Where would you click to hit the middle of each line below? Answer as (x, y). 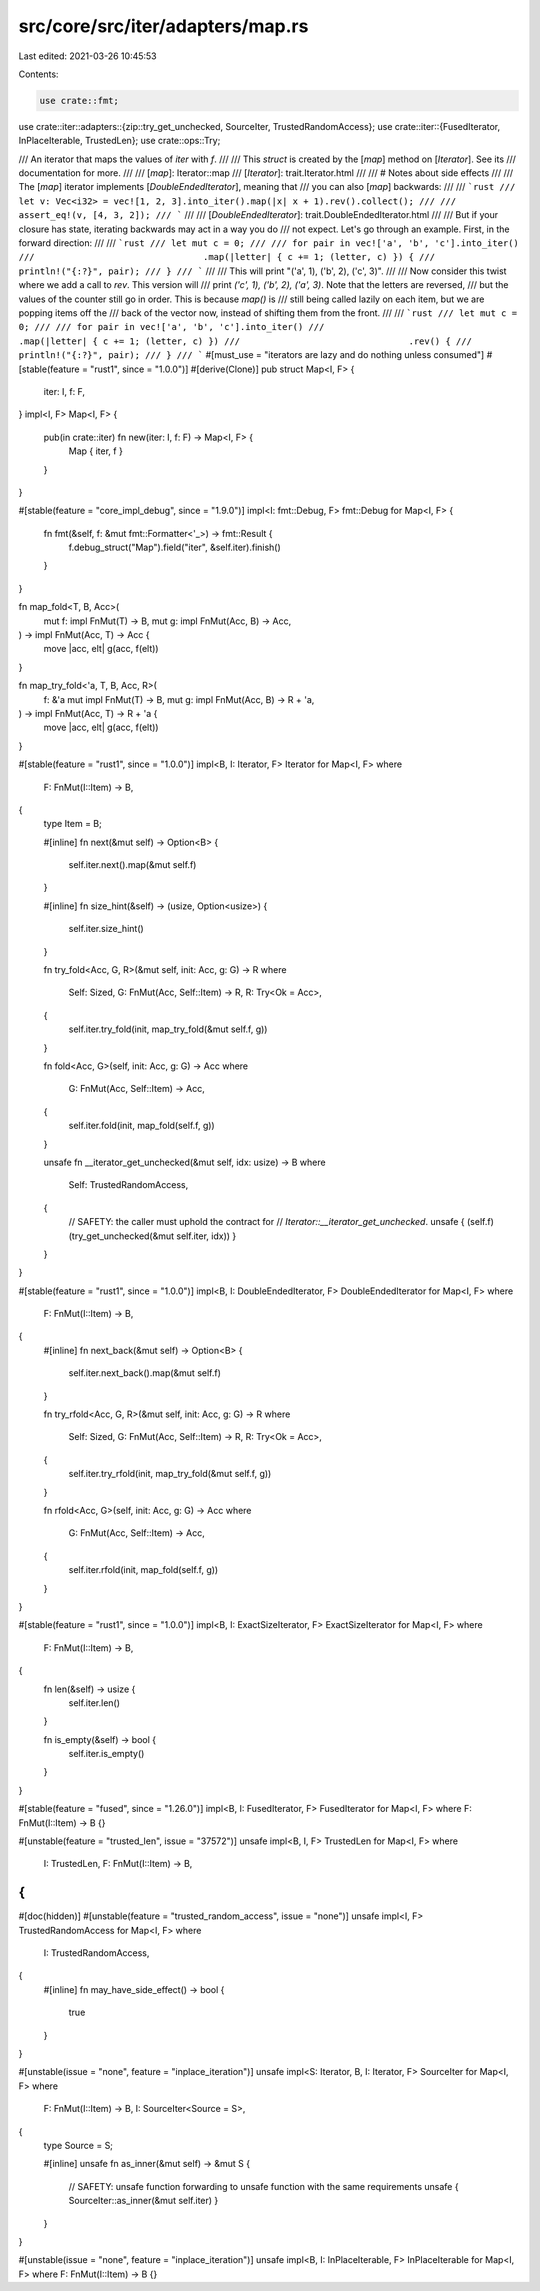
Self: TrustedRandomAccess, (128, 1185)
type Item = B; (72, 824)
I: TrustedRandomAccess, (96, 1953)
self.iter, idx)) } (206, 1236)
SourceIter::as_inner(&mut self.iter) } (143, 2201)
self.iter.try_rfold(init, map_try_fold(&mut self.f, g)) (170, 1474)
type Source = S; (78, 2145)
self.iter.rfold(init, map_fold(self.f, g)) (143, 1570)
